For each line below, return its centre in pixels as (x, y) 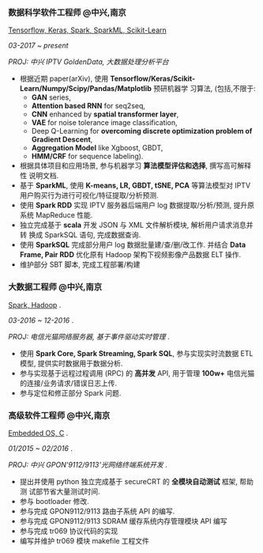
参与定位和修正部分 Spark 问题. (70, 392)
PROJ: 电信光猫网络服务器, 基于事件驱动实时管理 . (89, 336)
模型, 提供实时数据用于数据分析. (71, 363)
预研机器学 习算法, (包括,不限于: (204, 89)
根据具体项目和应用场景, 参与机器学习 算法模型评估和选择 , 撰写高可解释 (135, 166)
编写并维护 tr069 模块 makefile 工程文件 (85, 540)
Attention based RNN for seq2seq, (88, 106)
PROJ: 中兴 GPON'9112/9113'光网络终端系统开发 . (88, 464)
